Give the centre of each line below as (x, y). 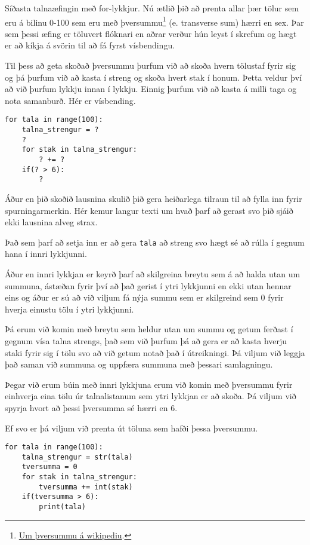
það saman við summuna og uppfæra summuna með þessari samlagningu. (139, 364)
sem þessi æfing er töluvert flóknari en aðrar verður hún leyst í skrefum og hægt (151, 33)
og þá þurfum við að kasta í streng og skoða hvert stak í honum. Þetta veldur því (154, 77)
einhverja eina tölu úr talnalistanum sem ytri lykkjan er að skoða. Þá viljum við (151, 396)
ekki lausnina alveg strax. (51, 222)
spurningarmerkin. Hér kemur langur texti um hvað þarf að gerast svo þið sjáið (149, 210)
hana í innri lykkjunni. (46, 254)
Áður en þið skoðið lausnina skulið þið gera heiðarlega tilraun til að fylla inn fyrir (154, 198)
